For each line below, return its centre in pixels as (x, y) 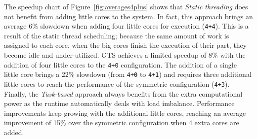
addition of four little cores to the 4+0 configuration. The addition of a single (120, 64)
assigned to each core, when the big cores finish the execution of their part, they (126, 45)
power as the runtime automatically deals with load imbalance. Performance (119, 103)
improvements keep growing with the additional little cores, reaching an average (125, 113)
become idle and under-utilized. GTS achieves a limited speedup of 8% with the (125, 55)
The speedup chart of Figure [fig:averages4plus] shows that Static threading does (126, 6)
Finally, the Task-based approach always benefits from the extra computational (123, 93)
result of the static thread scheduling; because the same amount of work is (117, 35)
